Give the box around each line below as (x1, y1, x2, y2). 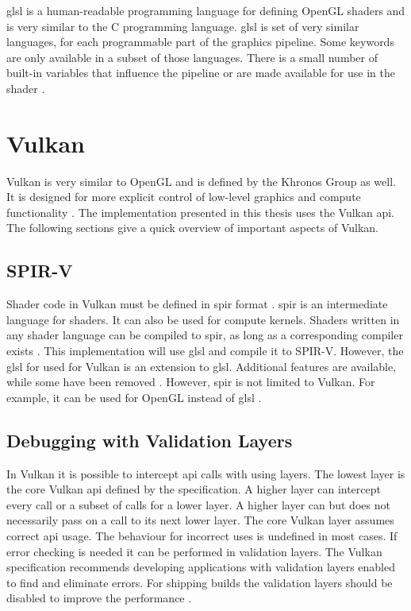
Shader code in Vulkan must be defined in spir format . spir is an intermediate (6, 296, 388, 312)
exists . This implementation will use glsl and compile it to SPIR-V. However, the (6, 342, 404, 359)
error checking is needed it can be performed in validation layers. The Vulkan (6, 543, 382, 559)
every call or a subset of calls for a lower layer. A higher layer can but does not (6, 496, 390, 512)
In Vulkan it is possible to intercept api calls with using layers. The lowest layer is (6, 465, 405, 481)
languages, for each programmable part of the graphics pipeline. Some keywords (6, 33, 394, 50)
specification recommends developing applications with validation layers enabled (6, 559, 396, 575)
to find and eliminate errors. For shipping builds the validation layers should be (6, 574, 393, 590)
